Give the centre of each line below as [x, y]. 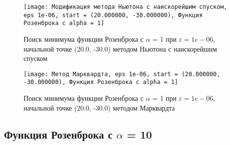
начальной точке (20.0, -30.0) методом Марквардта [99, 107]
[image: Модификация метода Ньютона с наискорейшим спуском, [126, 7]
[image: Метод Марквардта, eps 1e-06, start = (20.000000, [122, 74]
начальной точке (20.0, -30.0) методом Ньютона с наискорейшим [120, 48]
